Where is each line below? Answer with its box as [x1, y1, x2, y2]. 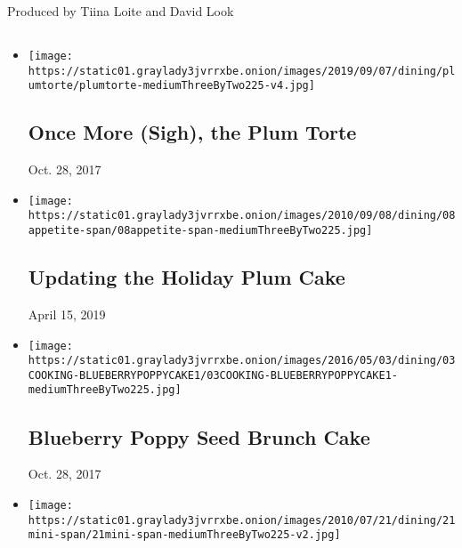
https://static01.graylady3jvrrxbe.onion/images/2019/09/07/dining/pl [28, 64, 456, 77]
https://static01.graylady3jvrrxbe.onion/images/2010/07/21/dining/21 [28, 513, 456, 527]
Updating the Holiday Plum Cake [28, 263, 345, 291]
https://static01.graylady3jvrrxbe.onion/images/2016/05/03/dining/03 [28, 354, 456, 367]
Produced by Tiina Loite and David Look [7, 2, 234, 20]
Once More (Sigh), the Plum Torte [28, 118, 357, 146]
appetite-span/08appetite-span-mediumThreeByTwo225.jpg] [28, 224, 373, 238]
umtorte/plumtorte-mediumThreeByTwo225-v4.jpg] [28, 79, 315, 93]
